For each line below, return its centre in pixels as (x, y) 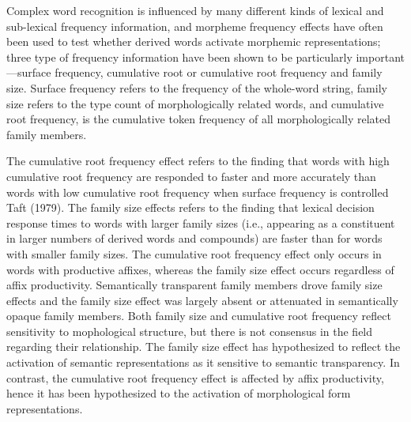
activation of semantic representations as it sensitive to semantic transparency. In (203, 362)
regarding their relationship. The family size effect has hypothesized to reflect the (204, 347)
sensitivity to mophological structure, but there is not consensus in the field (190, 331)
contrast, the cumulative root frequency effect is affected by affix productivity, (195, 377)
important (380, 57)
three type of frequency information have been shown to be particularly (179, 57)
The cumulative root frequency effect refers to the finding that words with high (198, 161)
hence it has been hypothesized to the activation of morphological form (179, 393)
